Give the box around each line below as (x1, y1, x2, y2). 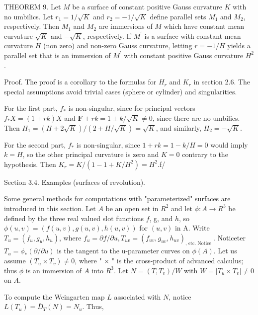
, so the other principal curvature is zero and (22, 149, 159, 159)
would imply (210, 139, 248, 150)
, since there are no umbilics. (152, 112, 240, 123)
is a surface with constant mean (144, 30, 241, 41)
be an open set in (105, 203, 159, 213)
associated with (114, 291, 161, 302)
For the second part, (4, 139, 66, 150)
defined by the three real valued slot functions (4, 213, 144, 223)
